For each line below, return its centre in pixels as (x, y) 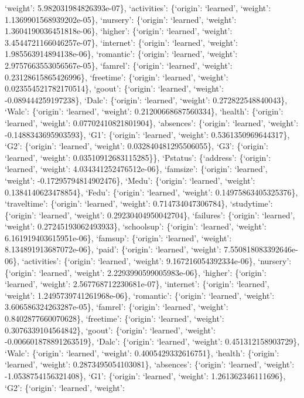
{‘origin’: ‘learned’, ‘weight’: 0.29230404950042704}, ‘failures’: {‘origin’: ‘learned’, (150, 215)
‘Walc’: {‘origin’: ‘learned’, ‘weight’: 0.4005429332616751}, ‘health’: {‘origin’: (142, 353)
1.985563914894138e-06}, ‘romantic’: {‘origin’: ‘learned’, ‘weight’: (121, 54)
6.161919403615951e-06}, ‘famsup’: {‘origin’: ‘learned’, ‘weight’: (118, 237)
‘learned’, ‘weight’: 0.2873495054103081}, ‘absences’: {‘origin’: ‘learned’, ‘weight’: (150, 364)
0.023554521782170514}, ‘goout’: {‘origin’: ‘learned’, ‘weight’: (114, 88)
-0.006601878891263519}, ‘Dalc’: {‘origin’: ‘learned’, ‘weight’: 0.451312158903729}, (152, 341)
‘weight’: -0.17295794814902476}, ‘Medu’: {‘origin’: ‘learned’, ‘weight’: (130, 180)
